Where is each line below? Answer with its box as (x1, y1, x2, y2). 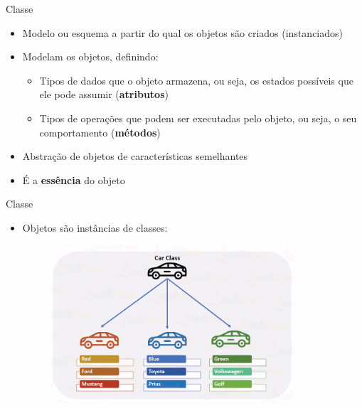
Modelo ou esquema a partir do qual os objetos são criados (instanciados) (22, 25, 344, 40)
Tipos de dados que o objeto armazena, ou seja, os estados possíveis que (39, 73, 353, 87)
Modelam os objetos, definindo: (22, 49, 159, 64)
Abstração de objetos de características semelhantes (22, 149, 248, 163)
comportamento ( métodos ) (39, 124, 161, 139)
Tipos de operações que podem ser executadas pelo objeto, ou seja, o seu (39, 110, 357, 125)
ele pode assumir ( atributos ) (39, 87, 169, 102)
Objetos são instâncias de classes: (22, 220, 168, 235)
